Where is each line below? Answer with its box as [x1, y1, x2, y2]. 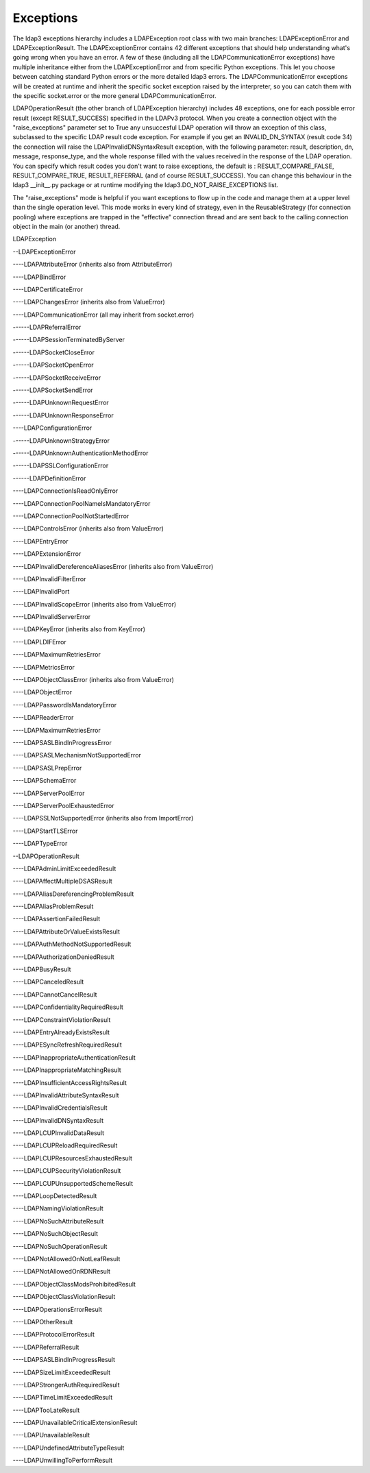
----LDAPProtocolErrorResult [12, 1330, 95, 1339]
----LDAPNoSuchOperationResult [12, 1242, 108, 1250]
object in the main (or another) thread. [12, 222, 121, 230]
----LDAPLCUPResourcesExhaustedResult [12, 1154, 133, 1162]
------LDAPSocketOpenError [12, 361, 94, 369]
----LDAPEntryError [12, 537, 69, 545]
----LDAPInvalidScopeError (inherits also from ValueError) [12, 600, 177, 608]
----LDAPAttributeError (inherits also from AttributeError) [12, 260, 173, 269]
